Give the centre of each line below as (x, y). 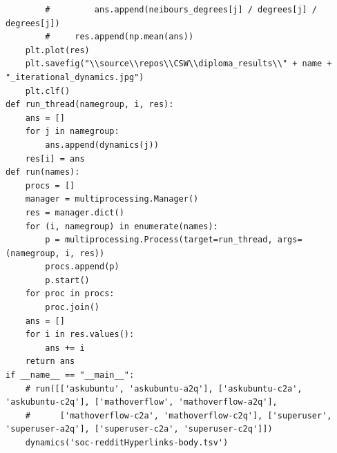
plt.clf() (48, 91)
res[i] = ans (55, 158)
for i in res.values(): (80, 335)
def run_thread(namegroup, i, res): (90, 105)
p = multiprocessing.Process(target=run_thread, (159, 240)
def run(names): (43, 172)
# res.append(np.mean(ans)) (119, 37)
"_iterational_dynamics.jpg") (75, 77)
